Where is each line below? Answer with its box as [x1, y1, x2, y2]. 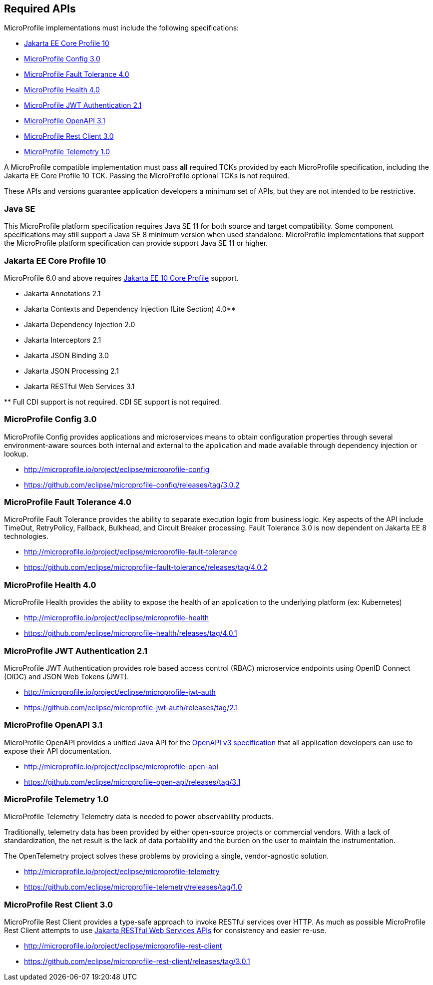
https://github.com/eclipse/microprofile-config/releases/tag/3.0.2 [24, 480, 240, 489]
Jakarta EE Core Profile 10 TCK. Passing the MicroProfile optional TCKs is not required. [4, 171, 290, 180]
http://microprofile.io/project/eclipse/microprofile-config [24, 465, 209, 474]
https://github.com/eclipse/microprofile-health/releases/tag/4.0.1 [24, 629, 237, 638]
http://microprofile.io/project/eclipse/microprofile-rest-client [24, 942, 222, 951]
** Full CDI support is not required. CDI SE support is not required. [4, 397, 221, 406]
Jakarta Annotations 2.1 [24, 289, 101, 298]
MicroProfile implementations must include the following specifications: [4, 23, 239, 32]
